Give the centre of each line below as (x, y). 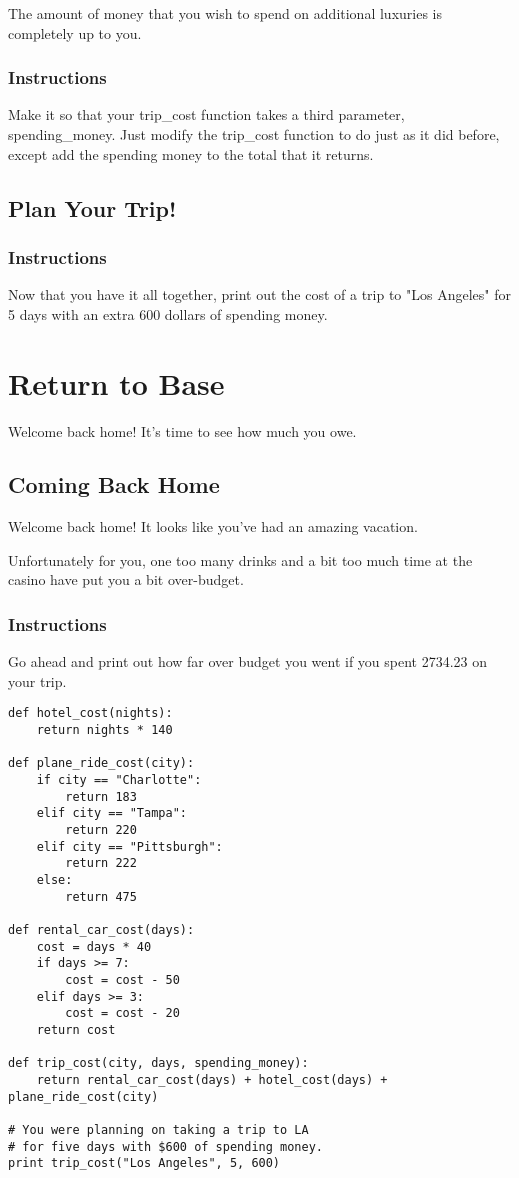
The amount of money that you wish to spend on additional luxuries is (225, 13)
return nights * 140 (104, 730)
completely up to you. (75, 32)
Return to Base (116, 382)
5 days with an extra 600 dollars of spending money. (168, 313)
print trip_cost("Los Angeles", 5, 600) (144, 1163)
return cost (76, 1029)
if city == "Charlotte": (119, 780)
